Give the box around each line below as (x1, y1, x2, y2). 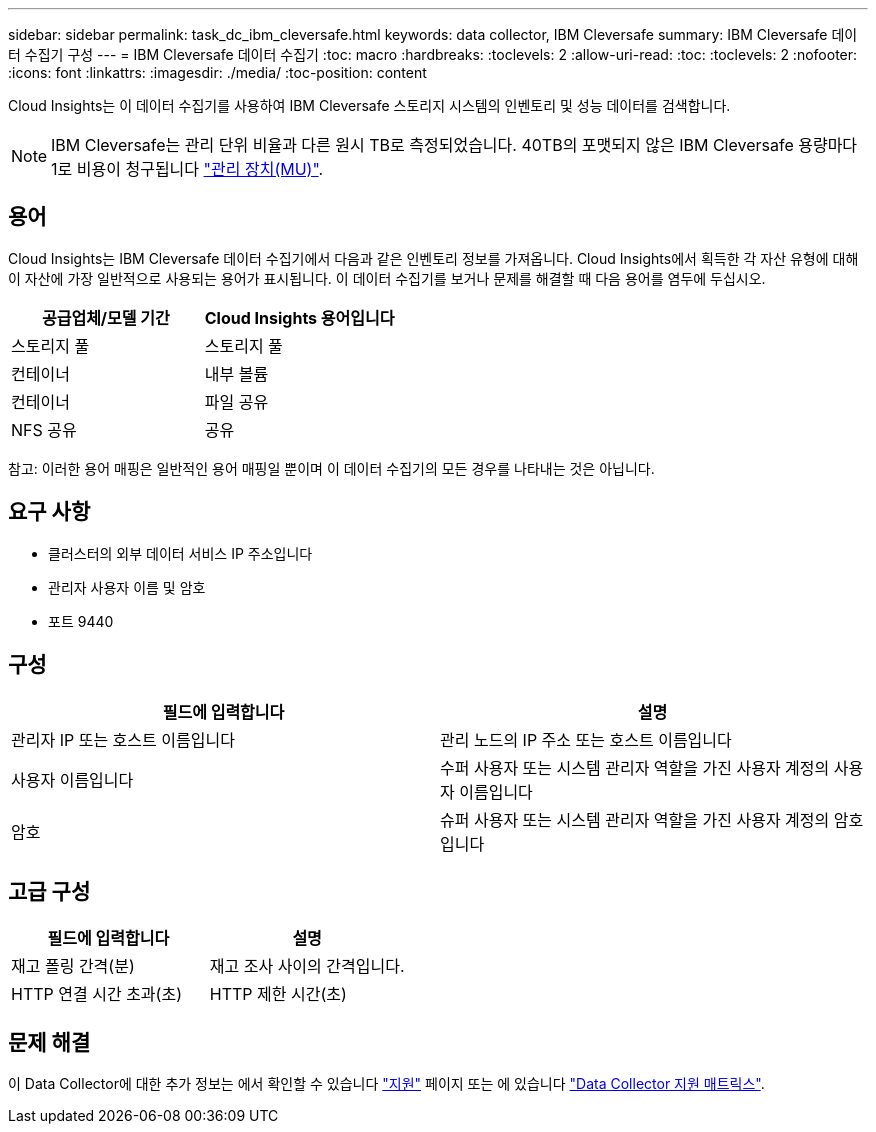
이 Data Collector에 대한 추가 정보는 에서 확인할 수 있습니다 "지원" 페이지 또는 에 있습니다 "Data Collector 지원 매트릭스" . (8, 1075, 765, 1093)
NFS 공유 (11, 419, 77, 440)
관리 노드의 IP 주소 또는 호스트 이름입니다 (440, 729, 732, 750)
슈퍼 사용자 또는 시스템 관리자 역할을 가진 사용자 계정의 (440, 809, 830, 830)
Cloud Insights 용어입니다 (204, 307, 395, 328)
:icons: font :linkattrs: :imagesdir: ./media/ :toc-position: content (8, 64, 427, 81)
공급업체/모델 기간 (41, 307, 170, 328)
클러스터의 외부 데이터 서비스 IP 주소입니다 (48, 544, 313, 562)
